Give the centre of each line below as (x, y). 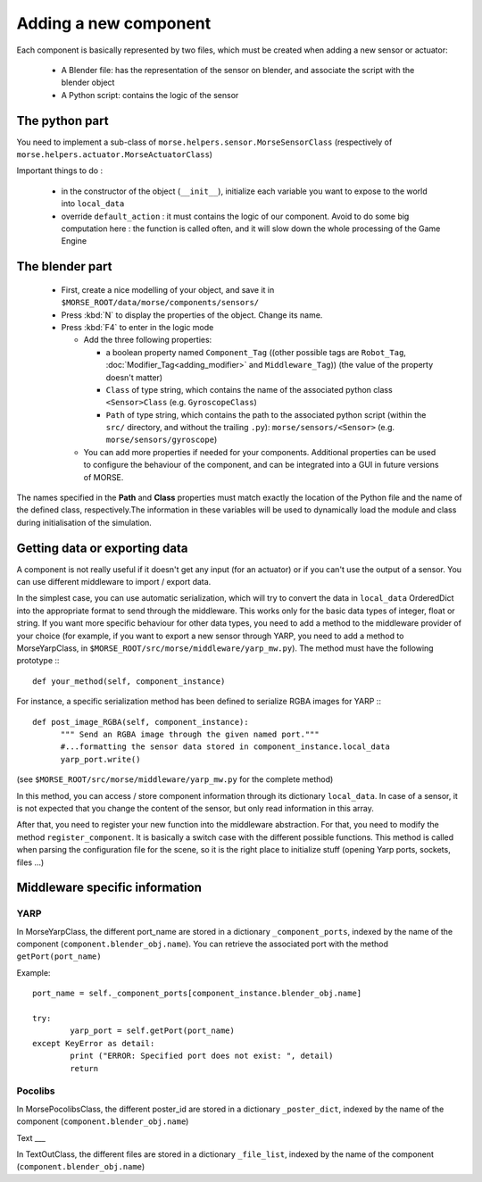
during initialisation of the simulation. (84, 522)
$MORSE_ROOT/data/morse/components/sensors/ (160, 303)
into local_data (93, 204)
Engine (74, 241)
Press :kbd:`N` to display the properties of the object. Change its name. (192, 315)
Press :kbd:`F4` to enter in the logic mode (137, 327)
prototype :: (38, 661)
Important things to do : (59, 171)
